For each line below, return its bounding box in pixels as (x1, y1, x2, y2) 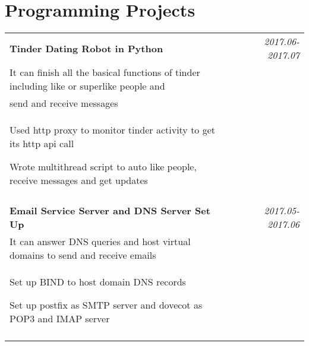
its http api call (10, 137, 74, 151)
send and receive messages (10, 96, 118, 110)
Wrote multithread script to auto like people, (10, 160, 197, 174)
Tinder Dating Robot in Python (10, 41, 163, 55)
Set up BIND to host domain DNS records (10, 275, 186, 289)
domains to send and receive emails (10, 248, 156, 262)
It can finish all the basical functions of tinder (10, 65, 200, 80)
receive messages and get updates (10, 173, 148, 188)
